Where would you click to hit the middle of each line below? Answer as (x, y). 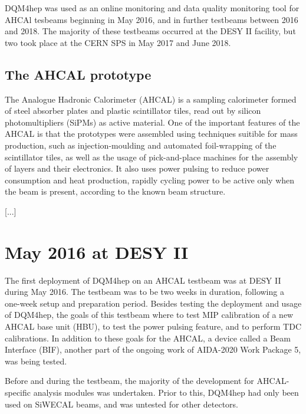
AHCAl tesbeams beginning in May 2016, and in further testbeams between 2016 (152, 19)
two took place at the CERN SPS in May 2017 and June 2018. (118, 42)
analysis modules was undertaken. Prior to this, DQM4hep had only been (166, 392)
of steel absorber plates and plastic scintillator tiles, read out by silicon (133, 111)
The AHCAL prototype (78, 74)
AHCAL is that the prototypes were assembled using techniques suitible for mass (151, 134)
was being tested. (36, 361)
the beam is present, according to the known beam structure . (115, 191)
